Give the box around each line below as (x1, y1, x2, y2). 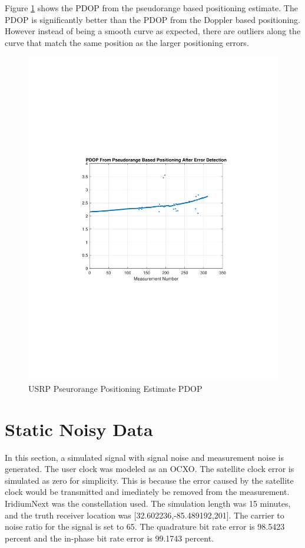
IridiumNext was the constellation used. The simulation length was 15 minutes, (5, 497, 291, 509)
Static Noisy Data (5, 417, 153, 441)
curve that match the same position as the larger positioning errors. (5, 36, 249, 48)
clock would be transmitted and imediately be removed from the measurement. (5, 486, 290, 498)
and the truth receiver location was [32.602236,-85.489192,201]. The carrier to (5, 509, 284, 521)
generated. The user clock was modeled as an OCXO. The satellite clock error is (5, 463, 294, 475)
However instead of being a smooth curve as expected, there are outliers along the (5, 25, 301, 37)
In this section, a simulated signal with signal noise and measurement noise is (5, 451, 284, 463)
